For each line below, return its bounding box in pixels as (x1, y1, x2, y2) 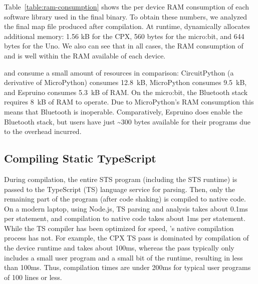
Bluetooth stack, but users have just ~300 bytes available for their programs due (4, 116, 251, 126)
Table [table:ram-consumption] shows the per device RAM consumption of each (4, 1, 249, 11)
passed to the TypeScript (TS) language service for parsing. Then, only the (4, 183, 235, 194)
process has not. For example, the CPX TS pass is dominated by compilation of (4, 232, 249, 243)
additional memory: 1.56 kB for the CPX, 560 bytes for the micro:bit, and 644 (4, 30, 244, 41)
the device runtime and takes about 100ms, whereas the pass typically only (4, 242, 234, 253)
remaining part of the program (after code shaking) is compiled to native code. (4, 193, 246, 204)
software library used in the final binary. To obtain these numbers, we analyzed (4, 11, 247, 21)
